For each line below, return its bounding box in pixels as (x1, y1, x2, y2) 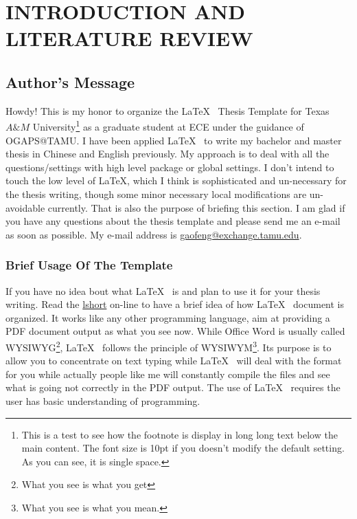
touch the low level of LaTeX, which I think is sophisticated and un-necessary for (5, 173, 347, 188)
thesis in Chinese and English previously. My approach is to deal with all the (5, 146, 330, 161)
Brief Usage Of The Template (5, 256, 173, 274)
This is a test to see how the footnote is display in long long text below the (21, 427, 338, 441)
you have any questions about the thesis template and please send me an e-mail (5, 214, 341, 228)
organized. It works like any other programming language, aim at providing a (5, 310, 330, 324)
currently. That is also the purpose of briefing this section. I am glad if (47, 200, 345, 214)
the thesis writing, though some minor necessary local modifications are (5, 186, 307, 201)
